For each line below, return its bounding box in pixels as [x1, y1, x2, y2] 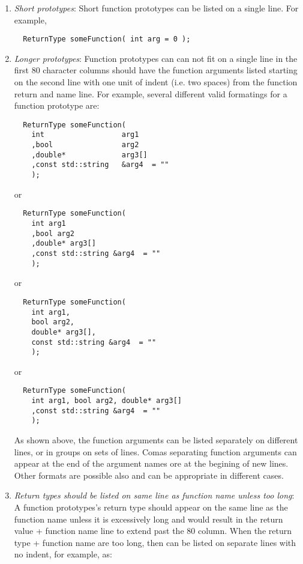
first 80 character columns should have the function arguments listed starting [14, 64, 298, 76]
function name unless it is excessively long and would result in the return [14, 512, 283, 525]
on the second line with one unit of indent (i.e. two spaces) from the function [14, 76, 298, 88]
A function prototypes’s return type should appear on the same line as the [14, 501, 288, 513]
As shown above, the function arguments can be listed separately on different [14, 434, 298, 446]
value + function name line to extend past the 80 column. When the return [14, 524, 292, 537]
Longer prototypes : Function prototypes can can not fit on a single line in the [14, 52, 298, 64]
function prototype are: [14, 99, 100, 112]
